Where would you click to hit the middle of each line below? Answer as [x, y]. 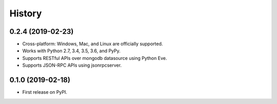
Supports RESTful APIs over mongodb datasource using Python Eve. [95, 58]
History [26, 13]
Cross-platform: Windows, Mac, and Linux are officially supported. [93, 44]
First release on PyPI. [45, 92]
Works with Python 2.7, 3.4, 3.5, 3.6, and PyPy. [71, 51]
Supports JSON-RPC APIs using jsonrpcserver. [72, 65]
